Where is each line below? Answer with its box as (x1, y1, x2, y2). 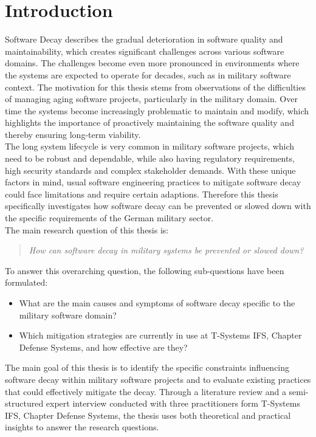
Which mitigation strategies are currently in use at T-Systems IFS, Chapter (19, 329, 302, 342)
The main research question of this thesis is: (5, 223, 169, 236)
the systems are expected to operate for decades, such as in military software (5, 68, 291, 81)
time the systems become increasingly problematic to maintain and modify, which (5, 104, 309, 117)
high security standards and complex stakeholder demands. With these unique (5, 163, 296, 176)
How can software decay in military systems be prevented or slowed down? (29, 244, 304, 256)
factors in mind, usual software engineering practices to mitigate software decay (5, 176, 301, 188)
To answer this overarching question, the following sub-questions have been (5, 264, 284, 277)
